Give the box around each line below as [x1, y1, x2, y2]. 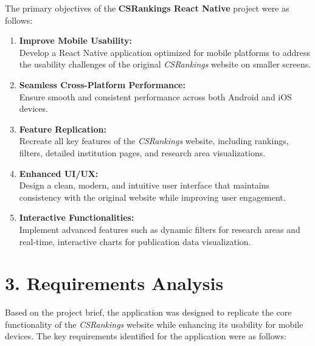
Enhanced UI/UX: [19, 167, 99, 179]
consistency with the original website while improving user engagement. [19, 190, 286, 203]
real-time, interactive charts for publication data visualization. [19, 235, 251, 247]
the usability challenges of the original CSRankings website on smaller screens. [19, 58, 311, 71]
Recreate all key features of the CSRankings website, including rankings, [19, 134, 289, 147]
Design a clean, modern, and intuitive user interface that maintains [19, 179, 270, 192]
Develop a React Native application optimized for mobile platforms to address [19, 46, 311, 58]
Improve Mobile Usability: [19, 34, 132, 47]
